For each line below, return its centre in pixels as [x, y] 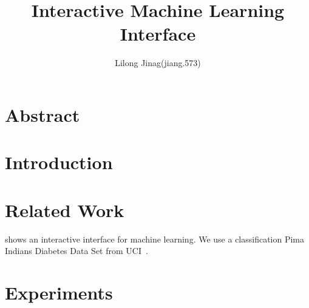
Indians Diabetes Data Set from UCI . [76, 251]
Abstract [42, 114]
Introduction [59, 162]
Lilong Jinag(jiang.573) [158, 63]
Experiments [59, 292]
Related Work [65, 209]
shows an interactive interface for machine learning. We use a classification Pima [155, 239]
